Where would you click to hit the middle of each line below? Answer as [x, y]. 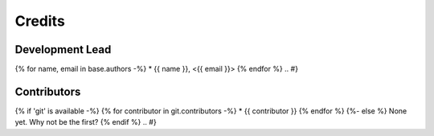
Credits [40, 21]
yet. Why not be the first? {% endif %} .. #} [86, 122]
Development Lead [63, 49]
